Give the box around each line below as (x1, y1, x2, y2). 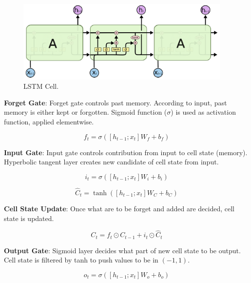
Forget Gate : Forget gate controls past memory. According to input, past (4, 97, 227, 107)
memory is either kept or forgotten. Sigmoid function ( (4, 107, 167, 117)
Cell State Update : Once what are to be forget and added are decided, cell (4, 203, 234, 213)
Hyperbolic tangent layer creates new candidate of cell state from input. (4, 157, 219, 167)
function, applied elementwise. (4, 116, 94, 126)
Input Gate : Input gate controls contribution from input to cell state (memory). (4, 147, 248, 157)
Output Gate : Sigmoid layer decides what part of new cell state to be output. (4, 245, 241, 255)
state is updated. (4, 213, 54, 223)
